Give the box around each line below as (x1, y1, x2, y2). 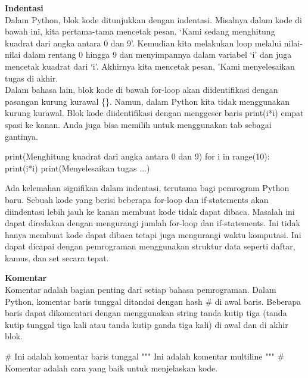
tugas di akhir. (5, 71, 58, 84)
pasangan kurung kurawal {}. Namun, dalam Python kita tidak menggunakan (5, 95, 290, 107)
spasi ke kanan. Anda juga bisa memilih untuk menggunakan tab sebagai (5, 118, 272, 130)
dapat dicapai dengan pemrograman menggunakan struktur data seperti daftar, (5, 240, 295, 252)
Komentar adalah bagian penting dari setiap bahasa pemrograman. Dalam (5, 283, 276, 296)
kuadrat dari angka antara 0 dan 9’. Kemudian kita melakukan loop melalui (5, 36, 282, 49)
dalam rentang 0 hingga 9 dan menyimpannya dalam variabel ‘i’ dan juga (23, 48, 292, 61)
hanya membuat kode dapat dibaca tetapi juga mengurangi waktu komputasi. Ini (5, 228, 301, 240)
